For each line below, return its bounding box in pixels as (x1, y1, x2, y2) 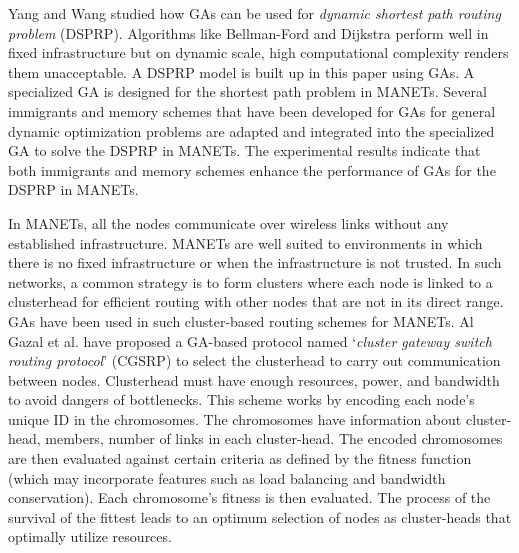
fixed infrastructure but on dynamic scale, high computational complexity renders (8, 42, 509, 63)
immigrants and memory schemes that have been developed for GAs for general (8, 100, 496, 121)
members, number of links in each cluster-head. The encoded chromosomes (45, 428, 503, 449)
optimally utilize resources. (8, 526, 172, 547)
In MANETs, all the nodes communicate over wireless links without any (8, 212, 449, 233)
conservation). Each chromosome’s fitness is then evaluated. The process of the (8, 487, 491, 508)
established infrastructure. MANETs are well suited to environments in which (8, 232, 483, 253)
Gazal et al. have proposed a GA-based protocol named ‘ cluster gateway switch (8, 330, 492, 351)
